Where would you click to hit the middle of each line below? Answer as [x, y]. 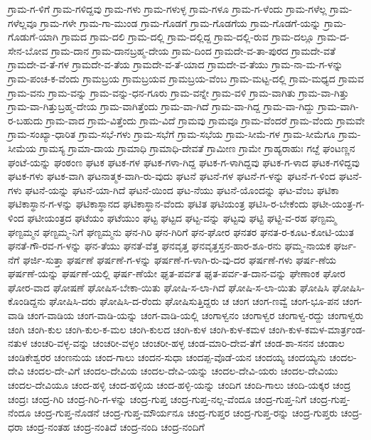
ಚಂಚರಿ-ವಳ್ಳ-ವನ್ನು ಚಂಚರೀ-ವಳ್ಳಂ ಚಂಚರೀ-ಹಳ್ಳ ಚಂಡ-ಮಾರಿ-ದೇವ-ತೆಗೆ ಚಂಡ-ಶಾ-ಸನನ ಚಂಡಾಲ [187, 343]
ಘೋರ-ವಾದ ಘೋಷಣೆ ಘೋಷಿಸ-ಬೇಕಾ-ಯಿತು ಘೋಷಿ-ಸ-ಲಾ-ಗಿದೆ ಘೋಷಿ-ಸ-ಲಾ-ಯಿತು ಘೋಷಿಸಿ [168, 287]
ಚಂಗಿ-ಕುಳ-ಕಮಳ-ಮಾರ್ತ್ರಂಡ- [317, 329]
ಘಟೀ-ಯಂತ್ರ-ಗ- [338, 204]
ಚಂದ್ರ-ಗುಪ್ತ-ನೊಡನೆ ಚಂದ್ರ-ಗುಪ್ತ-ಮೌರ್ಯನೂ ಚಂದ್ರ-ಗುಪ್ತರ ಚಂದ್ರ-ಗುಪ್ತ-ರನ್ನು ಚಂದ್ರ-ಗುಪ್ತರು [186, 413]
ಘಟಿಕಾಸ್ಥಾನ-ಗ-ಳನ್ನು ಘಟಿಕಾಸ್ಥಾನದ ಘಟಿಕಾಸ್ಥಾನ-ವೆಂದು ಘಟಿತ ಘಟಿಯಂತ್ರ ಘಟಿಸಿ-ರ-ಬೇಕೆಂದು [158, 204]
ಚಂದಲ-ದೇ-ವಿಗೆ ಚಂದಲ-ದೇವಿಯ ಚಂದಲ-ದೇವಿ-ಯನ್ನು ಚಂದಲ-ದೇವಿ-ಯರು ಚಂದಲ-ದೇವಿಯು [183, 371]
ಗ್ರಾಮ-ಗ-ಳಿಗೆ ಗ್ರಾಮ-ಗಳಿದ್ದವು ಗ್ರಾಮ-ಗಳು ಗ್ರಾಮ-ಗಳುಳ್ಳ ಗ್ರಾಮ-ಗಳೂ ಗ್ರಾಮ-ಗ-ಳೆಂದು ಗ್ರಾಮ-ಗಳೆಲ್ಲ [167, 9]
